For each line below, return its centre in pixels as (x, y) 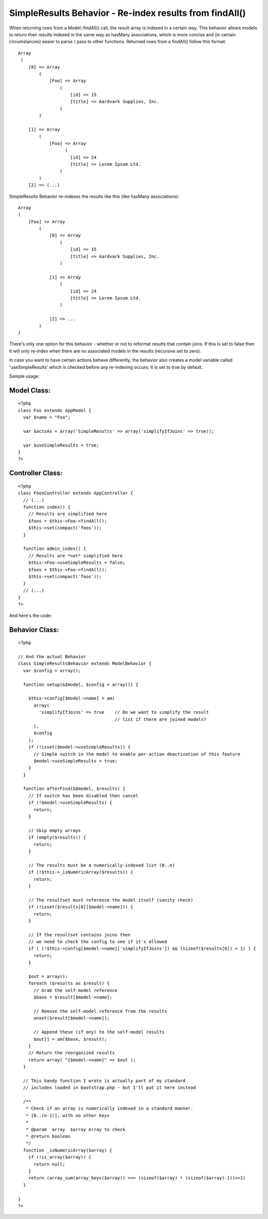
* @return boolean (48, 1137)
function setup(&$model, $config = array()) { (81, 685)
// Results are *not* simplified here (75, 556)
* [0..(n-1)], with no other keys (68, 1115)
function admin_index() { (55, 549)
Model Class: (30, 390)
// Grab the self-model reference (75, 990)
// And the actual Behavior (52, 657)
